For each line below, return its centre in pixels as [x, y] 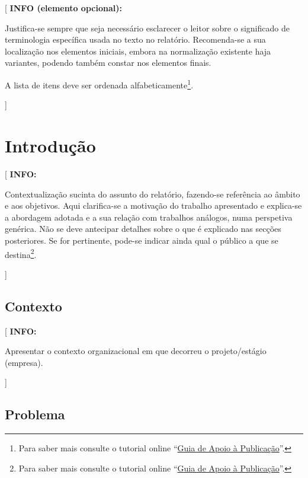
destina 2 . [21, 253]
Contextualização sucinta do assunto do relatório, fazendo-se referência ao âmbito [153, 194]
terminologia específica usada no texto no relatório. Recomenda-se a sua [135, 39]
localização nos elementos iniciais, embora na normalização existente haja [138, 51]
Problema [35, 414]
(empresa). [24, 362]
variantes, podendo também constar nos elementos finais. [108, 63]
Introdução [50, 145]
